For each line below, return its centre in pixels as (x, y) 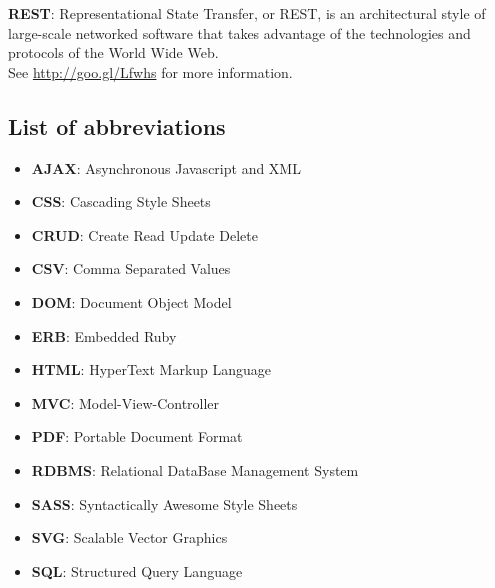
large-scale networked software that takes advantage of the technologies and (239, 32)
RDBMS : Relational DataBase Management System (195, 469)
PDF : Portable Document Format (137, 436)
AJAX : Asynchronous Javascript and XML (166, 167)
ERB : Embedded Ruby (104, 335)
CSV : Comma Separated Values (131, 268)
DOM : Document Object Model (131, 301)
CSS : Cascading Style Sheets (121, 201)
